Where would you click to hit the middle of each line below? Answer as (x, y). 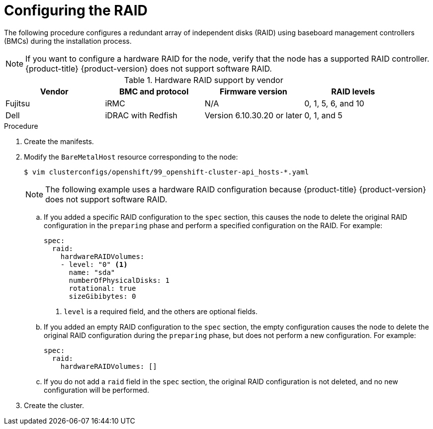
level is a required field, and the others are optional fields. (161, 311)
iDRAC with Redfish (141, 115)
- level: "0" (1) (94, 264)
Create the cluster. (54, 405)
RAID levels (353, 91)
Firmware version (254, 91)
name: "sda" (92, 272)
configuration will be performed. (96, 390)
